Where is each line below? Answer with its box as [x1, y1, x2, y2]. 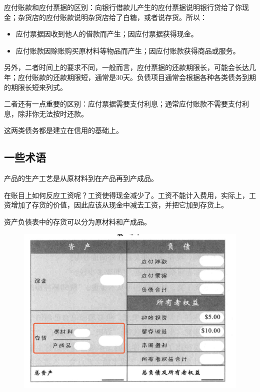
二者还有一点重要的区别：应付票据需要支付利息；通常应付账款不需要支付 [4, 98, 242, 109]
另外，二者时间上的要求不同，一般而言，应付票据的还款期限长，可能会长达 [4, 62, 249, 72]
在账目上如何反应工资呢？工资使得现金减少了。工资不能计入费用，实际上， [4, 189, 249, 200]
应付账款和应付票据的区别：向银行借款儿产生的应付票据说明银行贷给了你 [4, 2, 242, 12]
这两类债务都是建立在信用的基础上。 [4, 125, 123, 135]
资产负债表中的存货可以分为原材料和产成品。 [4, 216, 151, 226]
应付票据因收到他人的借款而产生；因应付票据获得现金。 [15, 28, 198, 39]
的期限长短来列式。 [4, 81, 67, 92]
